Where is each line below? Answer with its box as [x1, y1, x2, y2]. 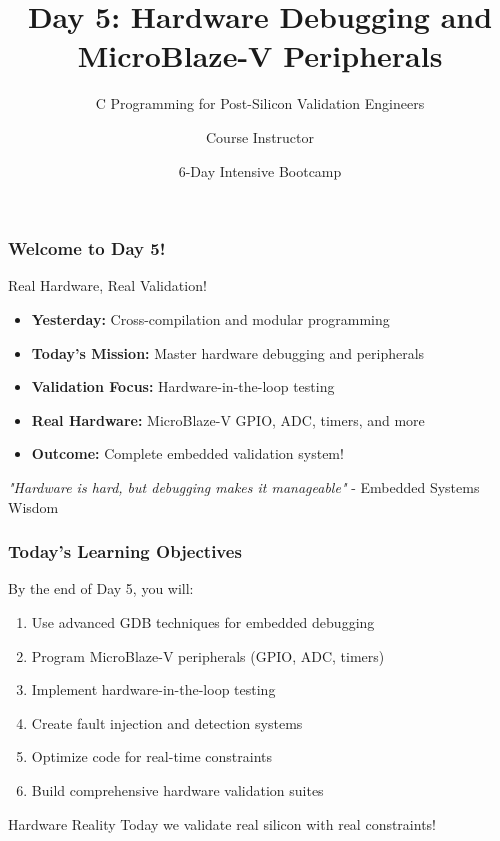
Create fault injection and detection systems [31, 712, 303, 733]
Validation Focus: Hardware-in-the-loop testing [31, 376, 335, 397]
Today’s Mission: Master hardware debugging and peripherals [31, 342, 425, 363]
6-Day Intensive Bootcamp [178, 160, 342, 181]
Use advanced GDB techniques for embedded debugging [31, 611, 375, 632]
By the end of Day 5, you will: [8, 578, 194, 599]
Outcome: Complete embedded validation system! [31, 443, 344, 464]
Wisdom [8, 496, 59, 517]
